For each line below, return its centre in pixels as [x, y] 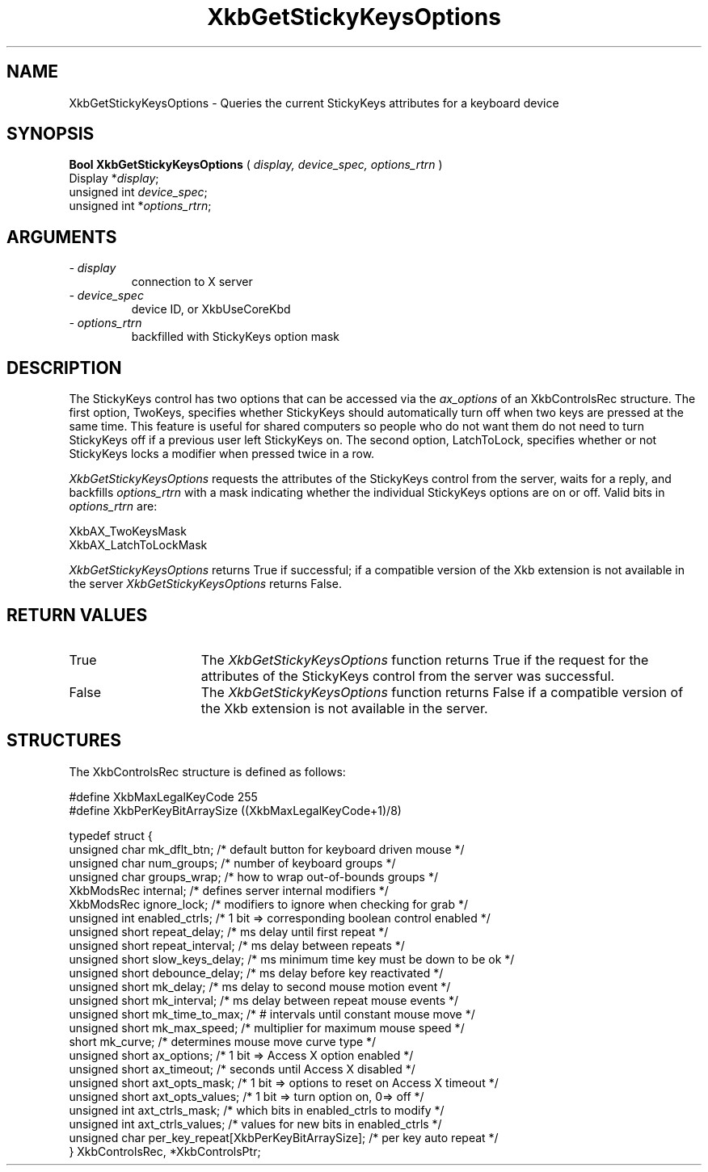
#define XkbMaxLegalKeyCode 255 [163, 796]
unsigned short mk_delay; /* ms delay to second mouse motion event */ [260, 986]
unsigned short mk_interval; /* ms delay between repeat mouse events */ [264, 1000]
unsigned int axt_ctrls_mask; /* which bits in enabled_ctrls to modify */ [257, 1110]
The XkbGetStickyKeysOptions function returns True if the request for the [425, 660]
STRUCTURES [64, 741]
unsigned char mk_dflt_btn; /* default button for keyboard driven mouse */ [267, 849]
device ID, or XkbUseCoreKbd [211, 309]
